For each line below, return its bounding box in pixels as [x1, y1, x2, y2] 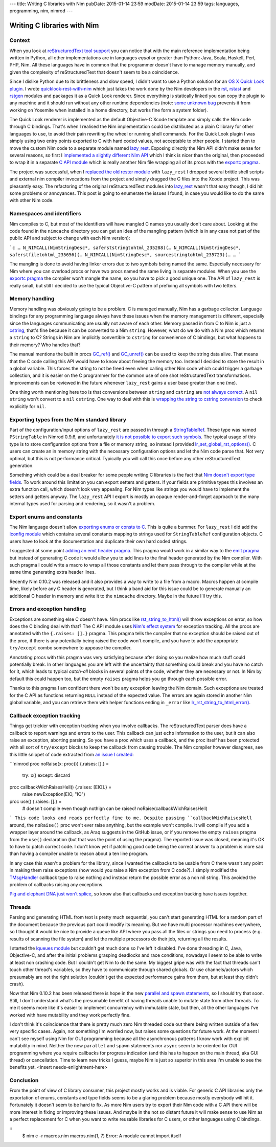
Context [9, 37, 30, 44]
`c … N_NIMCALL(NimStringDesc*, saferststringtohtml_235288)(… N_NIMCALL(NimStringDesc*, [9, 244, 241, 251]
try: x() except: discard [22, 772, 71, 778]
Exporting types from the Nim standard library [9, 416, 127, 423]
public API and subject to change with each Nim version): [9, 235, 130, 241]
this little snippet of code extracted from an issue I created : [9, 751, 134, 757]
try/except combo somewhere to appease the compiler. [9, 645, 132, 651]
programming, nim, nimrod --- [9, 8, 73, 14]
